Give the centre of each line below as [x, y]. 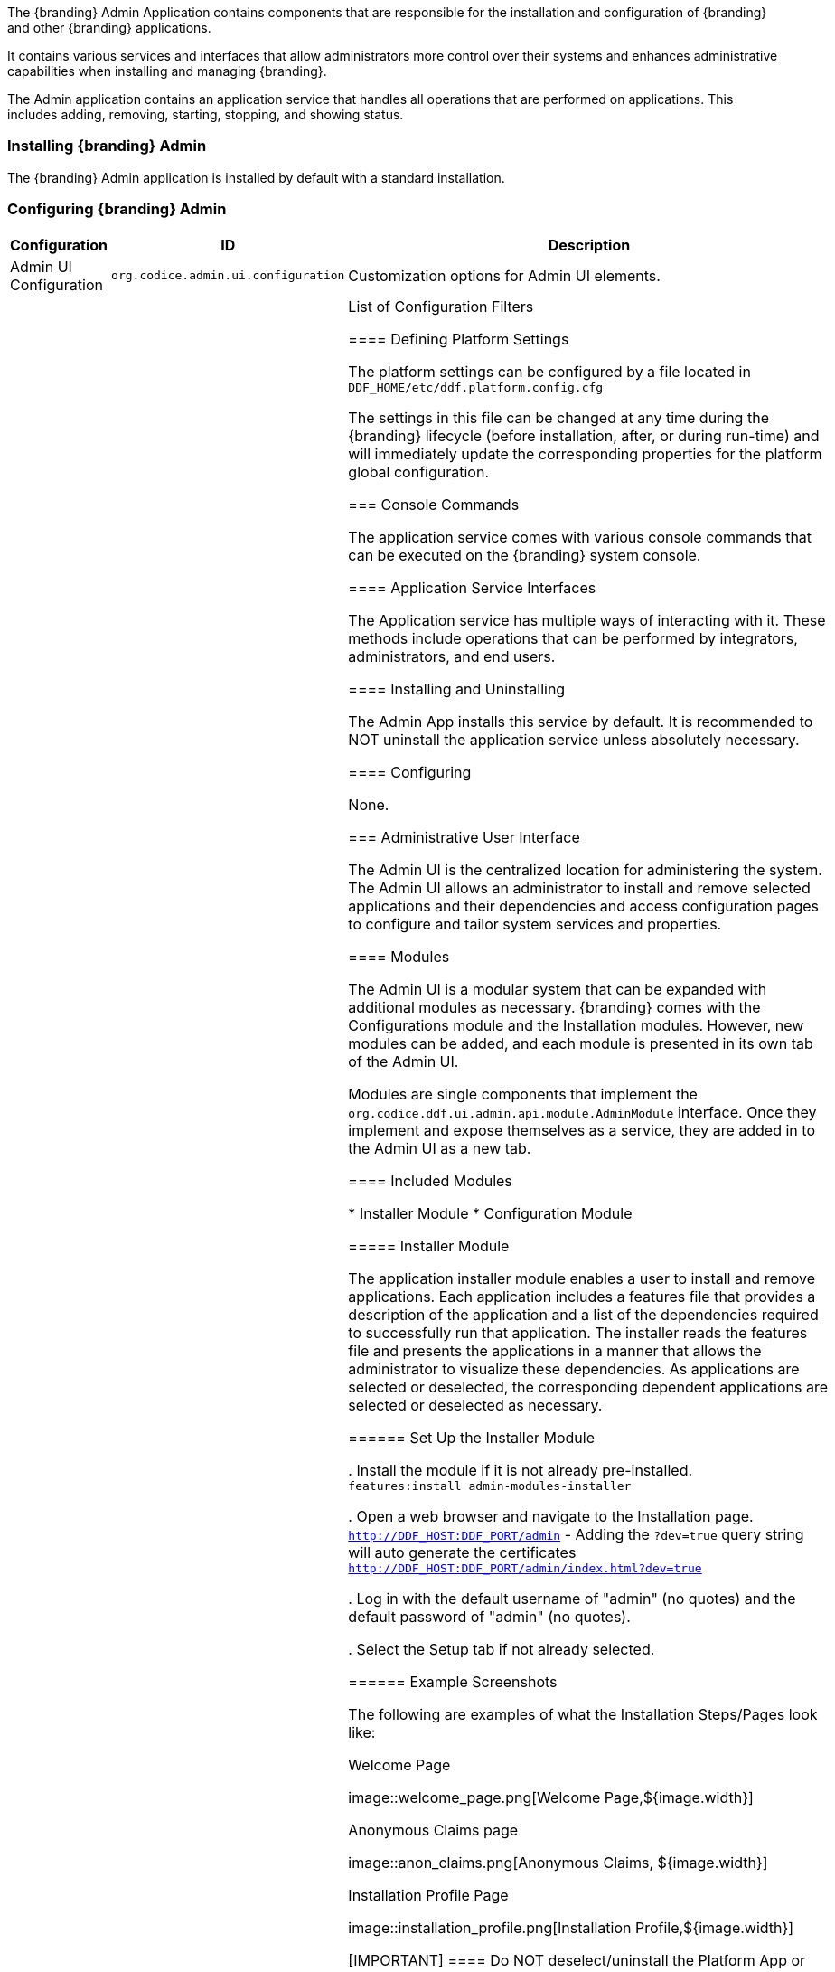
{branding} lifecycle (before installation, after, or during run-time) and [584, 435]
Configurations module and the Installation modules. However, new [576, 1025]
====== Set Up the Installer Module [472, 1437]
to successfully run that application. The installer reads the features [578, 1332]
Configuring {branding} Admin [117, 209]
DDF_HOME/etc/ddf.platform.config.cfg [476, 387]
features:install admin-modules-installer [490, 1486]
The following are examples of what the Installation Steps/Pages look [583, 1714]
